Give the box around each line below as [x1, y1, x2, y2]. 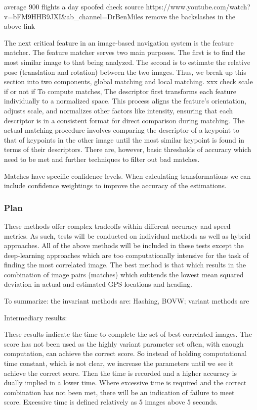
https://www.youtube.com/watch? [146, 1, 251, 11]
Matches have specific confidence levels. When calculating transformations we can [4, 170, 251, 181]
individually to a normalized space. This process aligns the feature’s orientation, [4, 96, 247, 106]
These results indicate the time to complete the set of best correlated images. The [4, 329, 252, 339]
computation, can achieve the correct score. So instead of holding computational [4, 348, 247, 359]
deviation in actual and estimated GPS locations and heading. [4, 279, 192, 289]
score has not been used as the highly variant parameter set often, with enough [4, 338, 244, 349]
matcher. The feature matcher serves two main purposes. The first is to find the [4, 47, 246, 57]
